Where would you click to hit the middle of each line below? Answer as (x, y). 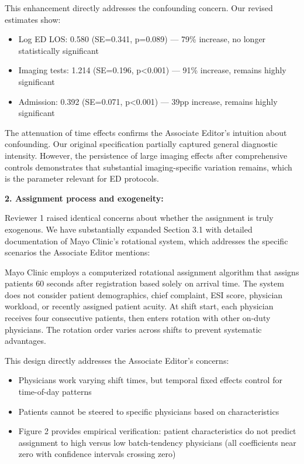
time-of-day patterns (55, 392)
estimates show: (33, 19)
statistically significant (58, 50)
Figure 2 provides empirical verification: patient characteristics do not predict (157, 431)
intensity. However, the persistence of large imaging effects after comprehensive (146, 155)
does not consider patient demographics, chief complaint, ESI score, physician (144, 294)
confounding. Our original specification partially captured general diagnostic (141, 144)
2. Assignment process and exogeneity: (84, 198)
